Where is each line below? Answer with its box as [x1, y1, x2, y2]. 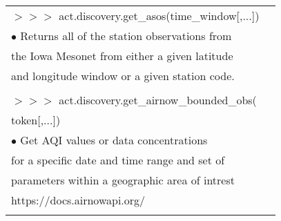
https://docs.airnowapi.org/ [11, 192, 146, 208]
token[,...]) [11, 112, 61, 128]
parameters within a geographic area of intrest [11, 172, 235, 188]
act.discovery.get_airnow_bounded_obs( [59, 92, 257, 108]
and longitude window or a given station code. [11, 68, 235, 84]
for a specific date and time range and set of [11, 152, 225, 168]
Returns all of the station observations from [20, 28, 232, 44]
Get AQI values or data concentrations [20, 132, 208, 148]
